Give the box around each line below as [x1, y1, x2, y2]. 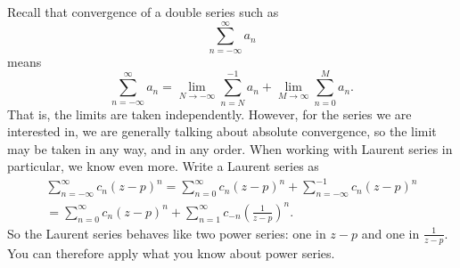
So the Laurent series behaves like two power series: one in [7, 223, 326, 242]
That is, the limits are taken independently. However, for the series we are [7, 104, 412, 123]
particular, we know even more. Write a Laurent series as [7, 157, 319, 175]
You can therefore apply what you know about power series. [7, 243, 335, 262]
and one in [361, 223, 420, 242]
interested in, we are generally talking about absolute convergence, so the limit [7, 122, 437, 141]
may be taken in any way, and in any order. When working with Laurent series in [7, 139, 453, 158]
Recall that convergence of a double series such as [7, 3, 279, 20]
